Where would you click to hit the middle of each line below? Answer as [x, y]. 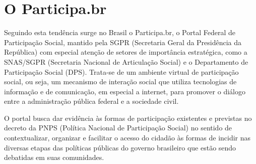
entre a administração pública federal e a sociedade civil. [91, 101]
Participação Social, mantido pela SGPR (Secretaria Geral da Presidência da [123, 42]
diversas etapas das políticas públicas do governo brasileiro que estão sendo [120, 147]
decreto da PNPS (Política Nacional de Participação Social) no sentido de [118, 128]
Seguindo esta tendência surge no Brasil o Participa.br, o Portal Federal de [120, 32]
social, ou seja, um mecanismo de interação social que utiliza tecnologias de [120, 81]
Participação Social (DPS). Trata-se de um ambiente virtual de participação [121, 71]
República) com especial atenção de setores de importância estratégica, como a [126, 52]
